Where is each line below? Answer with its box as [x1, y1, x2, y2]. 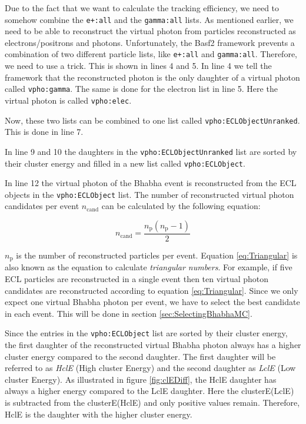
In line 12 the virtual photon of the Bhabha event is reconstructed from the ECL [5, 177, 297, 189]
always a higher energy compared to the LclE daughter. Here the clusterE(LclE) [5, 385, 294, 397]
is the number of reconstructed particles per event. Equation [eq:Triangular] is [16, 249, 298, 261]
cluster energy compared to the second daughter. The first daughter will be [5, 350, 276, 362]
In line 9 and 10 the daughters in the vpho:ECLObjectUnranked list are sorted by [5, 145, 297, 157]
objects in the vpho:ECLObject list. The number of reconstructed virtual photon [5, 188, 294, 200]
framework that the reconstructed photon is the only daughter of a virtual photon [5, 71, 300, 83]
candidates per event [5, 200, 79, 212]
